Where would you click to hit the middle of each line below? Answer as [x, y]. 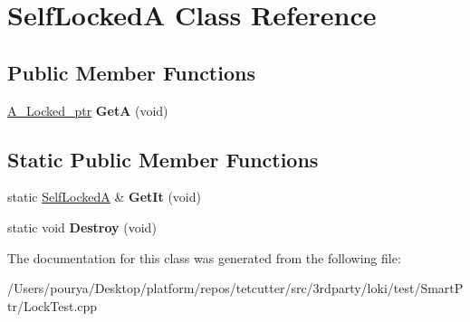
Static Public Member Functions [163, 159]
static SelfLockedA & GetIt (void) [104, 197]
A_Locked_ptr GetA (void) [88, 110]
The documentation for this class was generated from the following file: [204, 257]
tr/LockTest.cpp [53, 305]
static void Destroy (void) [82, 227]
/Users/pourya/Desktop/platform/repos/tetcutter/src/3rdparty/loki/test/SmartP [235, 288]
